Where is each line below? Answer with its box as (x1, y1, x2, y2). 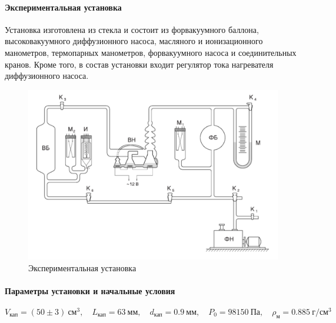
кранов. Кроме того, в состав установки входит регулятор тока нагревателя (5, 58, 274, 70)
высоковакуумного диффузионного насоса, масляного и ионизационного (5, 35, 263, 47)
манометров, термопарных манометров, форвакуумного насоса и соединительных (5, 46, 297, 58)
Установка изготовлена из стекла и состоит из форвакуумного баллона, (5, 23, 259, 35)
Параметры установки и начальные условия (5, 284, 175, 297)
